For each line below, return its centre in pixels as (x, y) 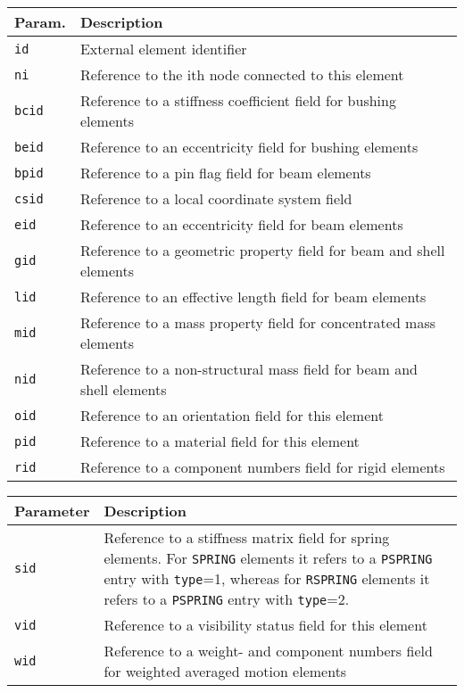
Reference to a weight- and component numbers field (268, 651)
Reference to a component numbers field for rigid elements (262, 467)
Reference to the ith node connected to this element (242, 74)
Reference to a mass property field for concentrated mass (258, 322)
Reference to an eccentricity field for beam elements (241, 224)
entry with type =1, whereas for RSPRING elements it (267, 578)
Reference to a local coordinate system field (216, 198)
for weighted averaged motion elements (225, 671)
